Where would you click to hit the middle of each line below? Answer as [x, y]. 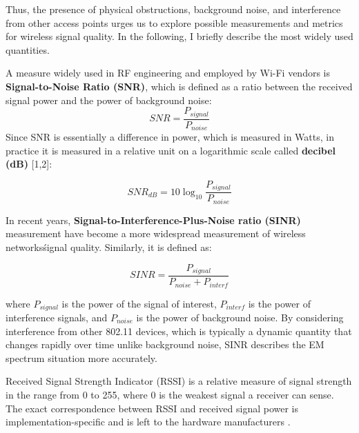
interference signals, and [57, 317]
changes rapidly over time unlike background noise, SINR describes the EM [165, 344]
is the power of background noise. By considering [240, 317]
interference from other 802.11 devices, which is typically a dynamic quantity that [179, 331]
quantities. [28, 49]
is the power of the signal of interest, [139, 303]
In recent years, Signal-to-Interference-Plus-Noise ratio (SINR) [153, 220]
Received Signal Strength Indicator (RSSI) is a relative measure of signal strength [179, 381]
